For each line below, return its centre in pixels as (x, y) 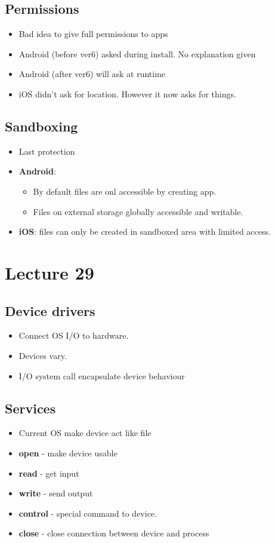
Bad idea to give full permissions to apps (93, 34)
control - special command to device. (88, 513)
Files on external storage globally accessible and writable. (138, 211)
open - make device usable (68, 452)
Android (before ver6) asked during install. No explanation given (137, 53)
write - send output (56, 493)
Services (30, 408)
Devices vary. (43, 355)
